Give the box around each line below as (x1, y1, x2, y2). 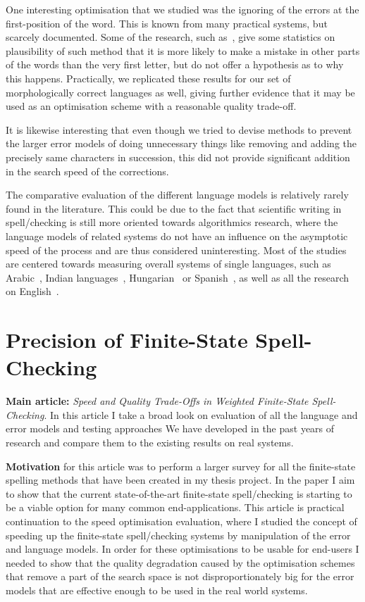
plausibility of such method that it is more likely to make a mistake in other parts (6, 43, 360, 58)
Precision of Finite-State (6, 325, 248, 354)
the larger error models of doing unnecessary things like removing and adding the (6, 136, 357, 151)
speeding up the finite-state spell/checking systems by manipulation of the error (6, 527, 351, 542)
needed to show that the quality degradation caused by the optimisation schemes (6, 555, 355, 570)
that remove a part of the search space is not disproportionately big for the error (6, 569, 354, 584)
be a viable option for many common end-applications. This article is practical (6, 500, 345, 515)
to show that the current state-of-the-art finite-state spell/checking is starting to (6, 486, 352, 501)
